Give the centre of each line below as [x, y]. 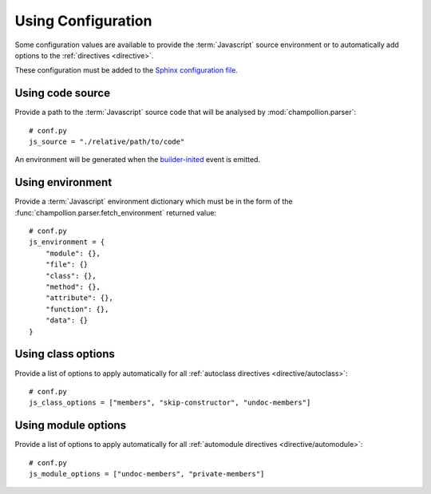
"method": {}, [73, 287]
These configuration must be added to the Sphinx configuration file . [127, 70]
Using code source [63, 93]
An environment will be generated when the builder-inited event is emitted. [138, 160]
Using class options [65, 354]
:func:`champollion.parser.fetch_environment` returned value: [116, 212]
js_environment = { [67, 242]
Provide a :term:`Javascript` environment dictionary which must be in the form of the [154, 202]
